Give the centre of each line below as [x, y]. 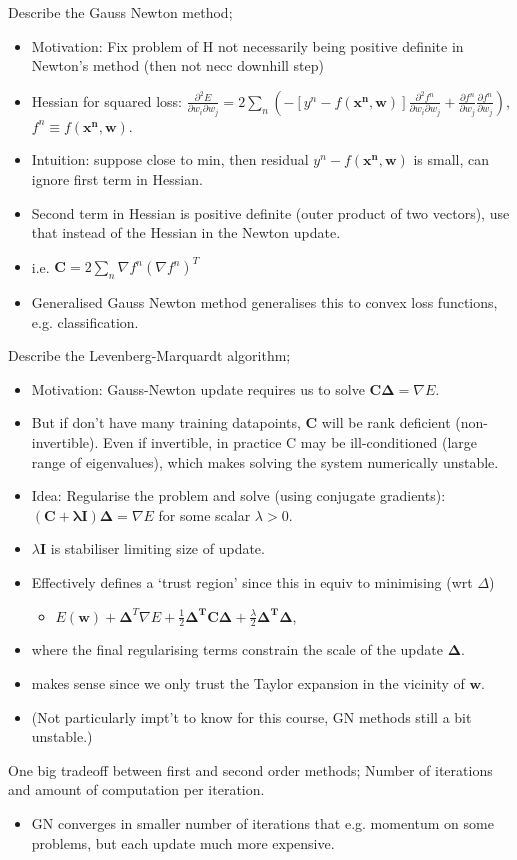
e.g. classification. [85, 321]
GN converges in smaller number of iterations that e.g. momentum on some [262, 822]
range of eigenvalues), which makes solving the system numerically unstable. [265, 461]
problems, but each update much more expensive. [183, 842]
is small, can [451, 159]
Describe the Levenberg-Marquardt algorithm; [149, 355]
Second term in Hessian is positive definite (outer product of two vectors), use [270, 212]
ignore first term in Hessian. [117, 178]
